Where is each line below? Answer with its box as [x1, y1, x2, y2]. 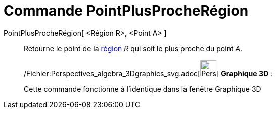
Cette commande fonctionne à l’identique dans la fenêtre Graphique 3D [24, 84, 261, 93]
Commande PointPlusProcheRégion [4, 2, 249, 19]
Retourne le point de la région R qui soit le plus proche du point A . [24, 44, 243, 53]
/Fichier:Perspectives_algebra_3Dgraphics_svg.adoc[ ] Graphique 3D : [24, 69, 273, 78]
